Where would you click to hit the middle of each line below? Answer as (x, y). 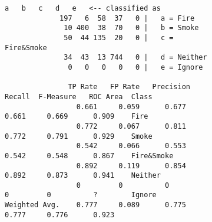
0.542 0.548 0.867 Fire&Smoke (89, 156)
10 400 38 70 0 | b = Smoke (131, 28)
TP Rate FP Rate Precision (129, 87)
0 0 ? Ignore (81, 195)
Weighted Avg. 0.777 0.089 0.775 (95, 205)
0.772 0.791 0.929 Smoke (79, 136)
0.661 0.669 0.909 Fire (77, 117)
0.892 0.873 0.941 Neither (83, 176)
